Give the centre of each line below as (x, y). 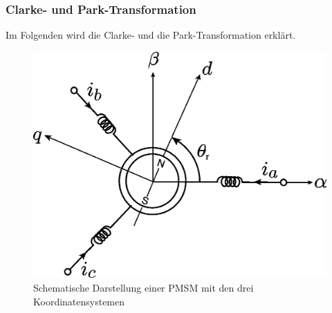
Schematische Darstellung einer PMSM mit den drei (144, 287)
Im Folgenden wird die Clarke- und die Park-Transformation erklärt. (151, 35)
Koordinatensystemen (79, 301)
